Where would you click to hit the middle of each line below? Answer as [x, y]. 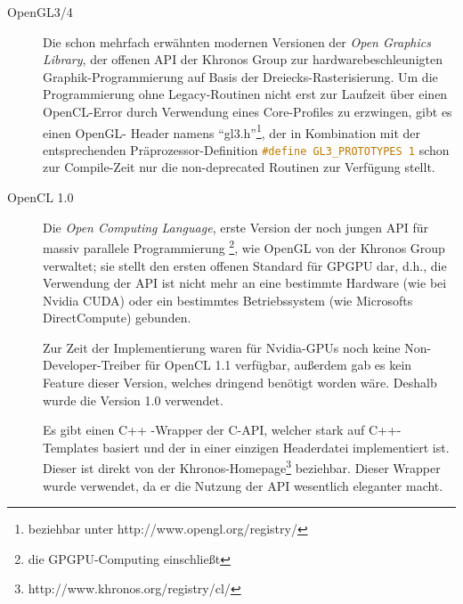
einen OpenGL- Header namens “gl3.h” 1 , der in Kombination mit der [232, 131]
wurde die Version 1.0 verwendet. [133, 400]
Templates [71, 447]
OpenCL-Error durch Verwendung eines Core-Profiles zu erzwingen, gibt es [248, 111]
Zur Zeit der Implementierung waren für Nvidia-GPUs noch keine [222, 347]
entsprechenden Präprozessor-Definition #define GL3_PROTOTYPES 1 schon [246, 149]
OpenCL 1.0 [41, 197]
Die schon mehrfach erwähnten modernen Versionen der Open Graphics [237, 41]
